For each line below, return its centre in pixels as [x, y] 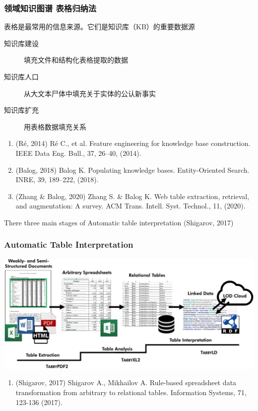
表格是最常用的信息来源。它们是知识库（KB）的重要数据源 [99, 27]
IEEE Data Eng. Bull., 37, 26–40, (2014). [78, 153]
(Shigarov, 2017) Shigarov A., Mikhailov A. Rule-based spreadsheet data [126, 382]
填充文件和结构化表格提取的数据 [76, 60]
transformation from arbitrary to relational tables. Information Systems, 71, [131, 392]
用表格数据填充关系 [55, 126]
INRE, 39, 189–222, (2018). [57, 179]
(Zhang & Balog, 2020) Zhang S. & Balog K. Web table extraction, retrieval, [132, 196]
